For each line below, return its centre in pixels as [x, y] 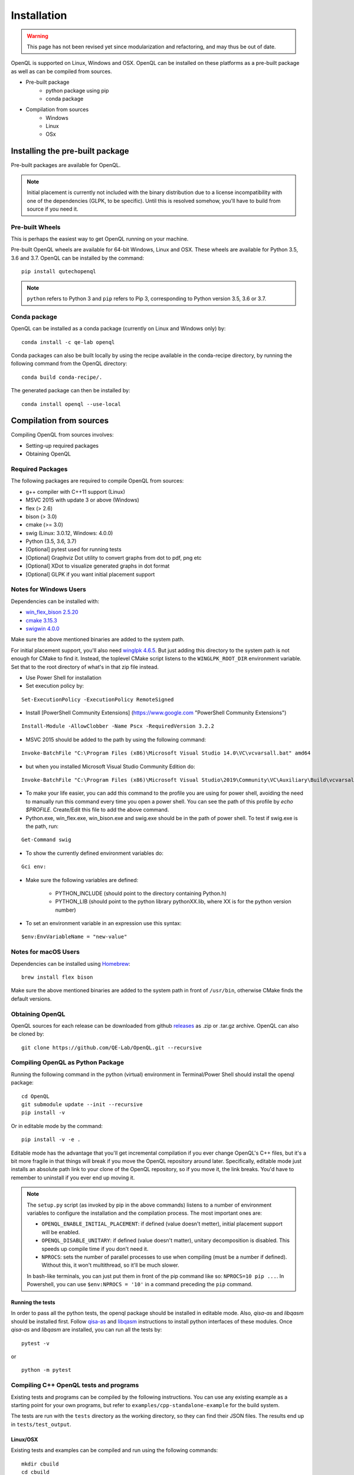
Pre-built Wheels [36, 227]
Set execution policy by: [55, 686]
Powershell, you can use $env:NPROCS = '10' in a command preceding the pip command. [140, 1284]
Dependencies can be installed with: [55, 601]
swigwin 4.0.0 [43, 628]
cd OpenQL [35, 1096]
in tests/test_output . [41, 1424]
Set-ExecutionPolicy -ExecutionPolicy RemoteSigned [98, 699]
